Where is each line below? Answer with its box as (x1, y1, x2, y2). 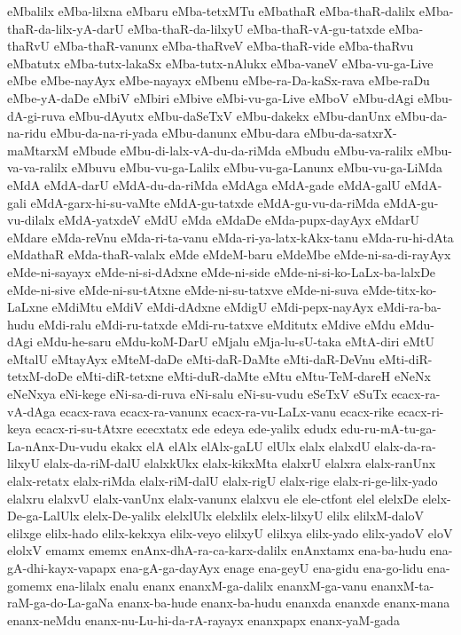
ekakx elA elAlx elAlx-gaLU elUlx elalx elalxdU (111, 436, 371, 455)
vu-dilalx (7, 210, 55, 229)
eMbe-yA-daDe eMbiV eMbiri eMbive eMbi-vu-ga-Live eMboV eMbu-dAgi (7, 88, 414, 107)
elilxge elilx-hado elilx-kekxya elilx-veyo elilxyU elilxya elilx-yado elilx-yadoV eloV (7, 523, 453, 542)
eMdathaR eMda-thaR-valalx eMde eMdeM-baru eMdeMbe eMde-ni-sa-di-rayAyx (7, 245, 451, 264)
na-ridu (7, 123, 47, 142)
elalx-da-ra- (374, 436, 437, 455)
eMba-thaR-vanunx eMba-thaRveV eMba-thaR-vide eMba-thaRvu (53, 36, 414, 55)
